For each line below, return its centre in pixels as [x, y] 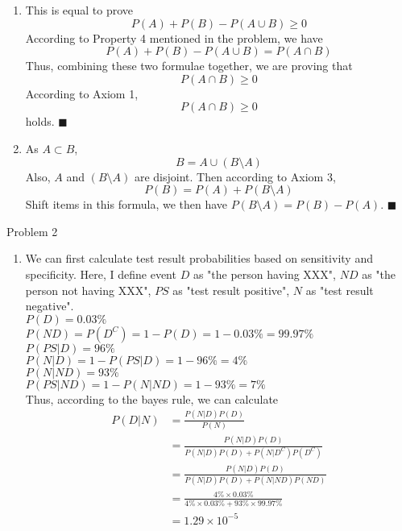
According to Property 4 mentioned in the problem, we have [174, 37]
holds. [40, 121]
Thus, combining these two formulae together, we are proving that [189, 66]
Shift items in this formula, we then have [126, 204]
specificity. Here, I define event [101, 274]
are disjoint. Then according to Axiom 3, [235, 176]
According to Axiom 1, [82, 93]
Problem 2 [32, 231]
